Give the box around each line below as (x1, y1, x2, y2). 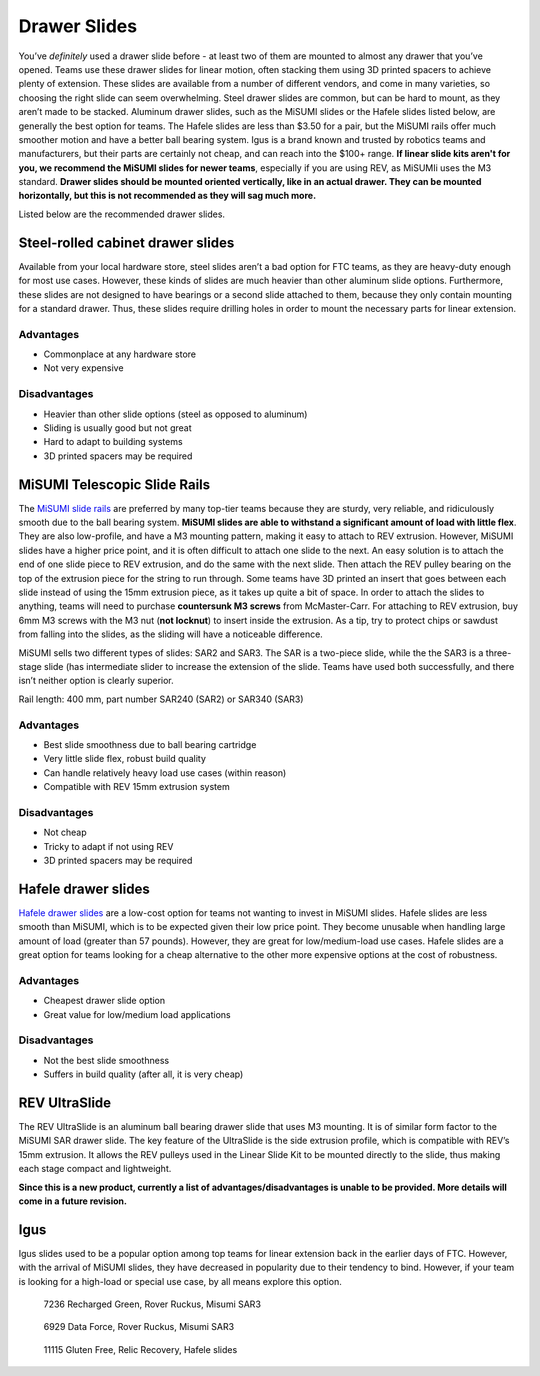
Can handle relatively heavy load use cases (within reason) (43, 766, 287, 779)
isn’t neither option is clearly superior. (18, 675, 174, 687)
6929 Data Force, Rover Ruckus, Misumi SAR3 (43, 1321, 235, 1333)
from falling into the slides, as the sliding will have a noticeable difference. (18, 628, 324, 640)
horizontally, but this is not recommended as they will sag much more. (18, 190, 317, 202)
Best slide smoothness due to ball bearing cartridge (43, 738, 257, 750)
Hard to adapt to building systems (43, 436, 184, 448)
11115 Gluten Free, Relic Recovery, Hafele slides (43, 1343, 238, 1355)
